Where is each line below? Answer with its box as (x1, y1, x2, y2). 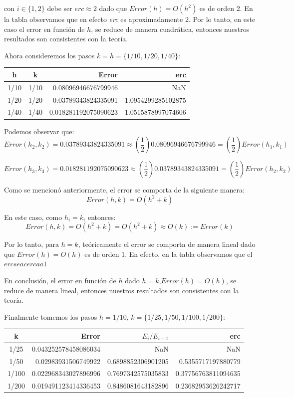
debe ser (47, 3, 72, 13)
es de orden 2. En (199, 3, 253, 13)
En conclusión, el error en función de (4, 275, 116, 286)
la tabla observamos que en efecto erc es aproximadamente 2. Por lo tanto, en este (4, 14, 256, 24)
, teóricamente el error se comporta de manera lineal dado (78, 239, 256, 249)
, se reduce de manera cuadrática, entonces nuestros (91, 23, 250, 34)
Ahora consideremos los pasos (4, 50, 95, 60)
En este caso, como (4, 211, 62, 222)
